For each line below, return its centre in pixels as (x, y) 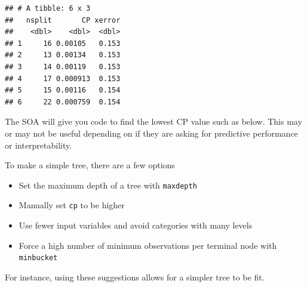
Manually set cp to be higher (72, 205)
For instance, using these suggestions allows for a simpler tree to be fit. (135, 277)
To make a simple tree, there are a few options (90, 165)
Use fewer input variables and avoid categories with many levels (136, 225)
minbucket (38, 258)
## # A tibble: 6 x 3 (48, 8)
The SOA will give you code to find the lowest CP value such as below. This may (153, 121)
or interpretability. (39, 145)
